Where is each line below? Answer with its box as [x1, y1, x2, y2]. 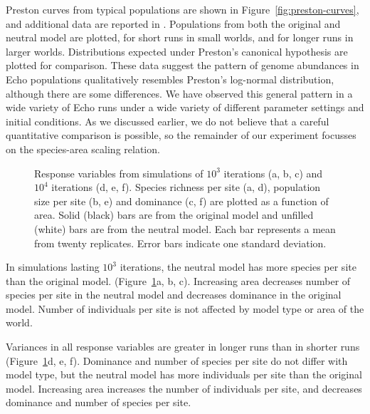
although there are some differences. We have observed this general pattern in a [6, 86, 353, 100]
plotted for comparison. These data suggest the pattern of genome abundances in [6, 58, 359, 73]
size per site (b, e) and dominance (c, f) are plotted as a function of [34, 193, 329, 208]
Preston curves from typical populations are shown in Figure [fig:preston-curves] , [6, 2, 359, 16]
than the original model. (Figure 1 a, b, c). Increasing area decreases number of [6, 273, 351, 288]
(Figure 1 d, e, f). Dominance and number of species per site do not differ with [6, 353, 348, 368]
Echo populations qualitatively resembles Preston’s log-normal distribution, [6, 71, 334, 86]
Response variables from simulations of [34, 165, 203, 180]
